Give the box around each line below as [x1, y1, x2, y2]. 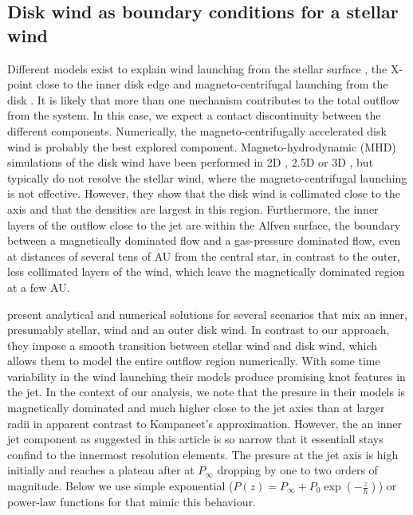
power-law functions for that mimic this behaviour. [7, 493, 256, 510]
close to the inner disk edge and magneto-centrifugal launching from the [36, 76, 388, 92]
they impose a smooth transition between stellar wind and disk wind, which [7, 336, 378, 353]
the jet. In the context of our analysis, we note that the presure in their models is [7, 383, 406, 400]
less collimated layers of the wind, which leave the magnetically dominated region [7, 263, 405, 280]
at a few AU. [7, 278, 70, 295]
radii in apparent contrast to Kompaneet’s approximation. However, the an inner [7, 415, 403, 431]
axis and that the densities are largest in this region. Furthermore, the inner [7, 200, 379, 217]
